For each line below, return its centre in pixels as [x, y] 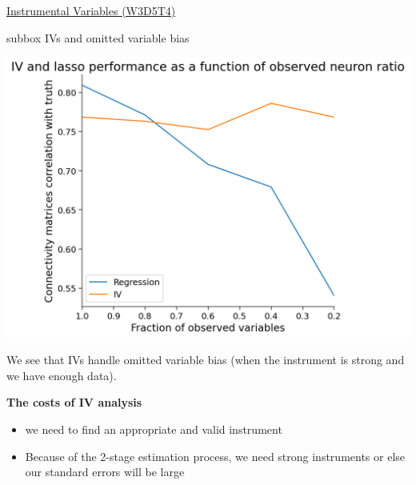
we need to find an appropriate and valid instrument [154, 429]
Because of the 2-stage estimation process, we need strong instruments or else [215, 456]
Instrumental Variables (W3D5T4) [91, 10]
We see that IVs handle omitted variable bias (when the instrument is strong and [206, 360]
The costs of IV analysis [74, 402]
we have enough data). [62, 375]
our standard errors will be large [105, 472]
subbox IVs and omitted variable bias [98, 37]
